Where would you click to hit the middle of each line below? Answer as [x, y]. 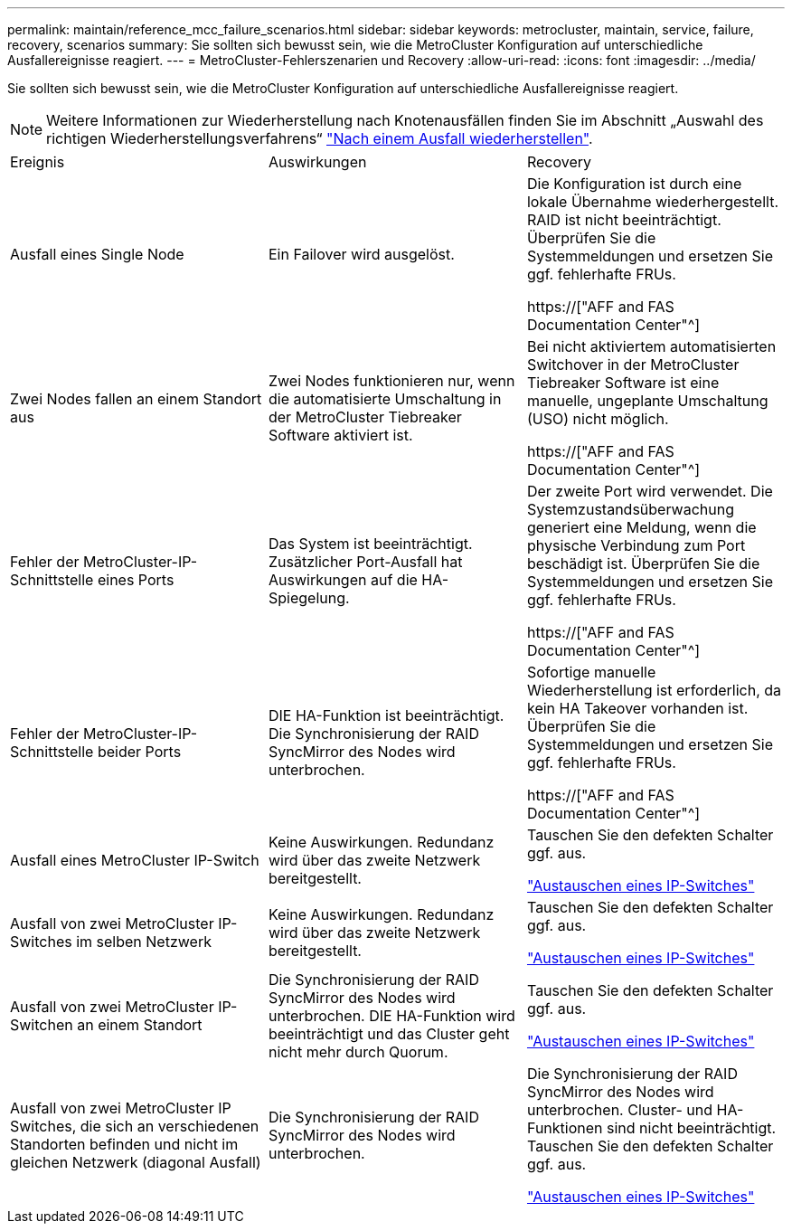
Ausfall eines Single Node [97, 254]
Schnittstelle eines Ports [92, 580]
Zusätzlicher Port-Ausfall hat [365, 562]
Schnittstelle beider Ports [96, 752]
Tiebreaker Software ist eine [623, 383]
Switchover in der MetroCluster [633, 365]
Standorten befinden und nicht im [124, 1144]
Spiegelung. [309, 598]
